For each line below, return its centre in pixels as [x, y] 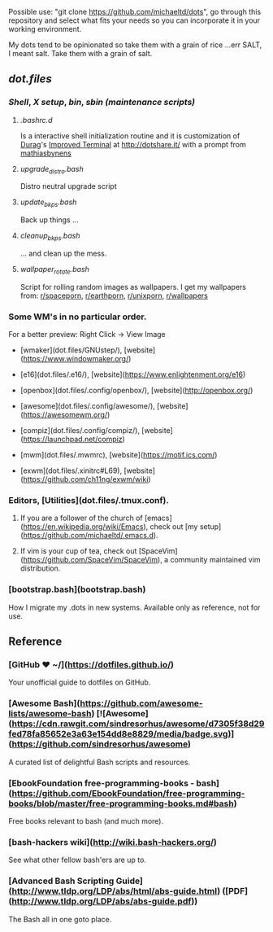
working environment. [45, 29]
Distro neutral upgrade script [68, 186]
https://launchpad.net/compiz [73, 440]
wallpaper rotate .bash [54, 270]
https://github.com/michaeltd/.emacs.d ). [91, 536]
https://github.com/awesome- [141, 703]
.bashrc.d [36, 120]
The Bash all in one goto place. [60, 919]
